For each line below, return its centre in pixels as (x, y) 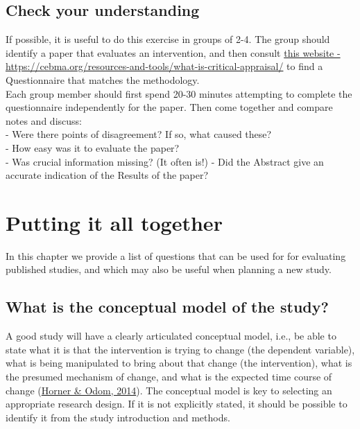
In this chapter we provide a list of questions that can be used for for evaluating (176, 255)
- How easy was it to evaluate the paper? (93, 147)
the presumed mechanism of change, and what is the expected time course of (169, 377)
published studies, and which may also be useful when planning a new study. (169, 269)
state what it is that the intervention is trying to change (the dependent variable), (180, 349)
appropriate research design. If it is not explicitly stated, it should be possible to (177, 404)
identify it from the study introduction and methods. (118, 417)
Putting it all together (114, 222)
